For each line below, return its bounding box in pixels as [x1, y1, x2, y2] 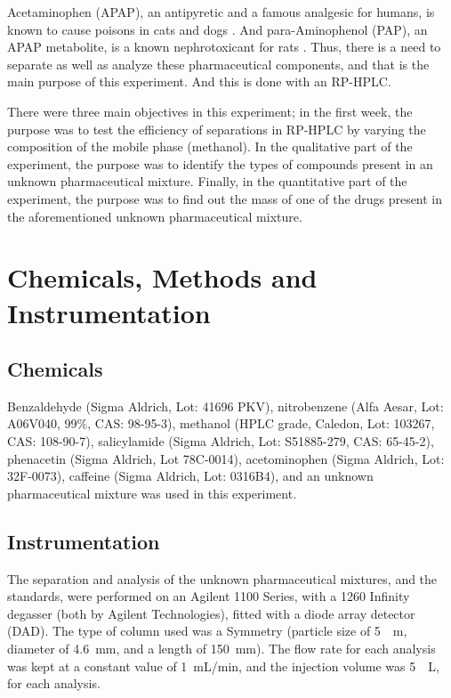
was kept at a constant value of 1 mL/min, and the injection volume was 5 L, [7, 656, 439, 675]
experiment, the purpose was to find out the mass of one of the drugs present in [7, 189, 443, 207]
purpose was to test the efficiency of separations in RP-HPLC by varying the [7, 119, 426, 138]
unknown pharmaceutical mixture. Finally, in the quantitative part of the [7, 172, 407, 191]
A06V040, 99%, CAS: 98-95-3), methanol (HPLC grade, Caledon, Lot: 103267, [7, 414, 435, 433]
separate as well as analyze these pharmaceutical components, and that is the [7, 54, 430, 73]
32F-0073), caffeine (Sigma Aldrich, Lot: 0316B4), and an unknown [7, 467, 374, 485]
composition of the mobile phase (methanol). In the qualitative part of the [7, 137, 413, 156]
